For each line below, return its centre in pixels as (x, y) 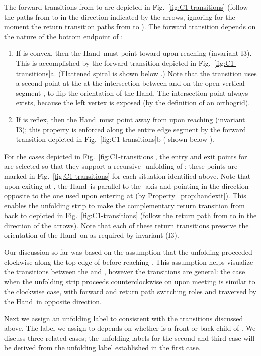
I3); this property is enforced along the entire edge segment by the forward (131, 129)
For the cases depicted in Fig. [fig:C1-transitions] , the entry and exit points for (126, 156)
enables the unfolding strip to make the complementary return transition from (124, 205)
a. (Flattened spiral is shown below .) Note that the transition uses (154, 73)
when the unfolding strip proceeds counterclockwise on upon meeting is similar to (130, 281)
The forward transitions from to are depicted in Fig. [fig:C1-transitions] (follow (126, 7)
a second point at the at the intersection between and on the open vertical (130, 83)
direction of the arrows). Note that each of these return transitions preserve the (126, 225)
